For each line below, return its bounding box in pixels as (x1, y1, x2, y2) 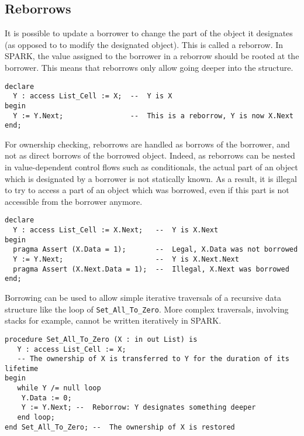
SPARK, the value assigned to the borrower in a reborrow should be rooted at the (5, 50, 299, 62)
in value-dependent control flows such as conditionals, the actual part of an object (5, 161, 298, 173)
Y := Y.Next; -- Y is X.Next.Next (13, 255, 239, 264)
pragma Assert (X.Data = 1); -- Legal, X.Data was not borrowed (13, 245, 298, 254)
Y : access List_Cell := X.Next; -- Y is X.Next (13, 226, 219, 235)
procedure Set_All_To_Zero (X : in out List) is (5, 335, 198, 344)
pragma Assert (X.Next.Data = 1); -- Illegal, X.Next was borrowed (13, 265, 289, 273)
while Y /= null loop (17, 384, 101, 393)
